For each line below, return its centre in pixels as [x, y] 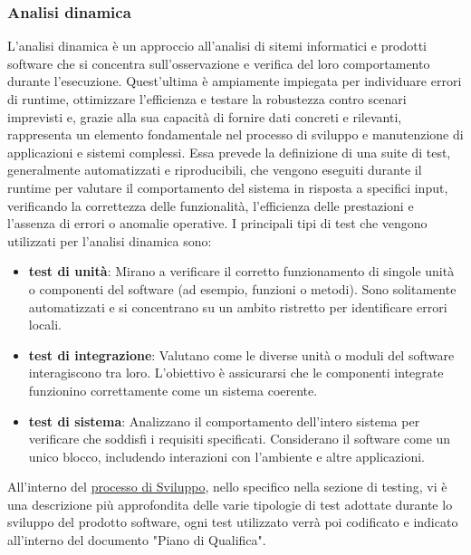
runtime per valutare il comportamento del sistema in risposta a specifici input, [228, 187]
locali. [45, 325]
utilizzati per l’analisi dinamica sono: [110, 240]
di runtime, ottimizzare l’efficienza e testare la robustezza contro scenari [207, 99]
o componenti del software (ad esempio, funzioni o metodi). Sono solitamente [242, 288]
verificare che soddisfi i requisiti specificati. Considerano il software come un [240, 439]
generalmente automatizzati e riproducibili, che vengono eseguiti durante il [215, 170]
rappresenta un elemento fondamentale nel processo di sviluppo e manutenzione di [235, 134]
